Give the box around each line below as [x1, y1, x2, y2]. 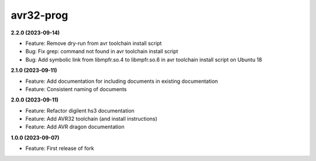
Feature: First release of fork [25, 145, 94, 152]
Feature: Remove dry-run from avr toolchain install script [25, 40, 162, 47]
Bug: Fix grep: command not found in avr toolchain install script [25, 48, 178, 55]
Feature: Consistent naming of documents [25, 85, 127, 93]
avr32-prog [11, 9, 68, 22]
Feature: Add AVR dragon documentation [25, 123, 125, 131]
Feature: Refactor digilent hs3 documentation [25, 107, 135, 114]
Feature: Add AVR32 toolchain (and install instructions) [25, 116, 157, 123]
